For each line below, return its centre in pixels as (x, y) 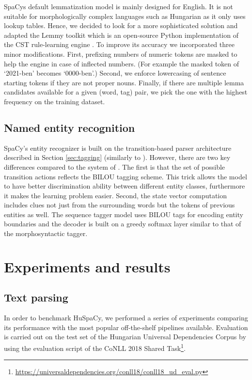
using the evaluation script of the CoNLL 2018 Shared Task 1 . (95, 347)
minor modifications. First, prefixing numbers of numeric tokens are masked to (121, 54)
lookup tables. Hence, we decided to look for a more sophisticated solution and (121, 25)
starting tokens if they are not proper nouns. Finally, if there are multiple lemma (124, 82)
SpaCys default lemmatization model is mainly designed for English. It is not (118, 6)
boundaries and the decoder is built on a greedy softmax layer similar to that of (123, 224)
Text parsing (36, 297)
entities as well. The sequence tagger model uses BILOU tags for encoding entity (124, 214)
